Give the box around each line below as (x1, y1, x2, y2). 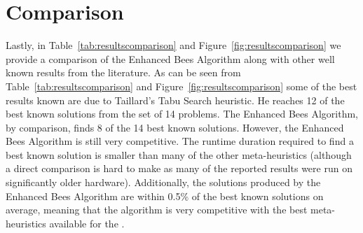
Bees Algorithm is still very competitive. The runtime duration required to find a (6, 134, 354, 148)
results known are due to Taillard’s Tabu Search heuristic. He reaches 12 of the (6, 92, 345, 107)
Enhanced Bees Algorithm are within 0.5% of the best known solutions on (6, 188, 324, 203)
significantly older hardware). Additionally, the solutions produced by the (6, 175, 321, 190)
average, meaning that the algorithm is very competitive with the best (6, 202, 308, 217)
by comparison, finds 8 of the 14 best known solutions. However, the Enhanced (6, 120, 344, 134)
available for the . (49, 216, 125, 230)
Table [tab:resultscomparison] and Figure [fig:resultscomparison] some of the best (6, 78, 357, 93)
